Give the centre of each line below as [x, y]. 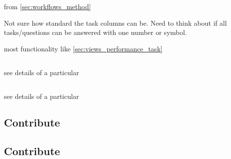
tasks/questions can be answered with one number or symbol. [96, 32]
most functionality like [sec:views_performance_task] [83, 48]
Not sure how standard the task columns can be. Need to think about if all [115, 23]
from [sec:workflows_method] [48, 6]
